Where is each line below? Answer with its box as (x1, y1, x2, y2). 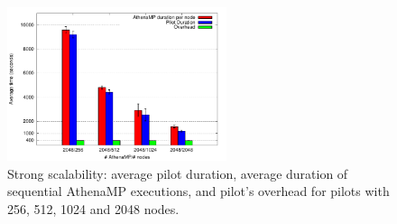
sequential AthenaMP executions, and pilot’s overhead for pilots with (7, 182, 390, 201)
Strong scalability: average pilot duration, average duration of (7, 163, 348, 182)
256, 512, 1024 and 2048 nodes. (7, 199, 180, 218)
